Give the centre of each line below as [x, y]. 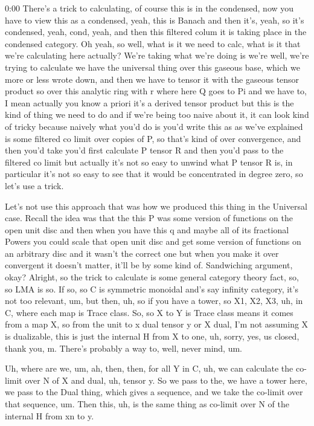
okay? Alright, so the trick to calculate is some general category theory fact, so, [152, 277]
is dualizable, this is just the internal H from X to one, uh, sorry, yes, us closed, [152, 336]
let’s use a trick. [34, 185]
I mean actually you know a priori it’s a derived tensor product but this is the [149, 102]
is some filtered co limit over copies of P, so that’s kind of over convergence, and [153, 138]
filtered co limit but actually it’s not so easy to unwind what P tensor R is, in [149, 162]
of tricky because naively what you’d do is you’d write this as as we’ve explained [154, 126]
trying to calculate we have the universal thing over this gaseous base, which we [152, 67]
